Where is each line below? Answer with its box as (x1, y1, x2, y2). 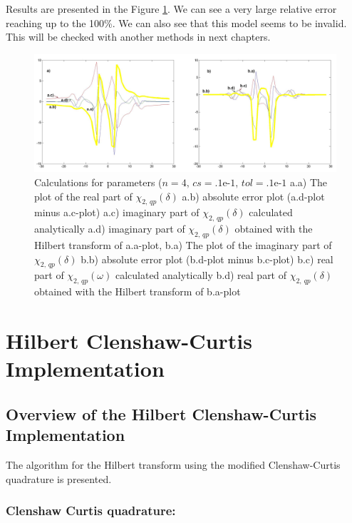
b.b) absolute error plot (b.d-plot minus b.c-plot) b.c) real (81, 251, 333, 266)
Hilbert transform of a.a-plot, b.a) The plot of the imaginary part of (34, 237, 332, 252)
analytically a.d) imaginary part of (34, 221, 185, 236)
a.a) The (289, 175, 328, 189)
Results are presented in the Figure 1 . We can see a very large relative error (6, 1, 337, 16)
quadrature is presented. (6, 471, 112, 486)
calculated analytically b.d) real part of (115, 268, 287, 283)
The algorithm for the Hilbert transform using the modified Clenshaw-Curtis (6, 457, 341, 472)
